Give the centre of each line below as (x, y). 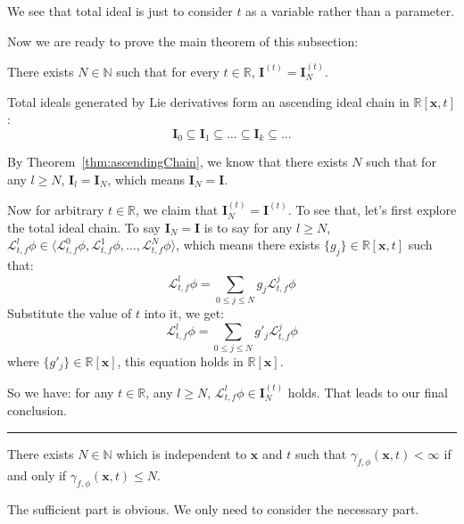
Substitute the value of (70, 312)
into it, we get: (184, 312)
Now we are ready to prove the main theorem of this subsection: (183, 41)
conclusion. (37, 410)
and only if (37, 475)
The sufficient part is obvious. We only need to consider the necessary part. (213, 508)
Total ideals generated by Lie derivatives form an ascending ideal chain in (208, 101)
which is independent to (182, 454)
